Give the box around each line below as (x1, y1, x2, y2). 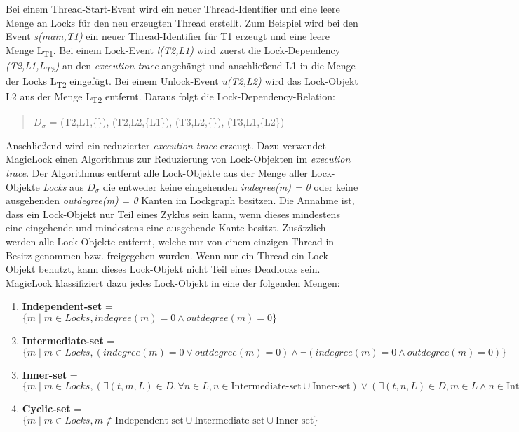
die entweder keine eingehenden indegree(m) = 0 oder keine (102, 179, 358, 194)
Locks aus (43, 179, 84, 194)
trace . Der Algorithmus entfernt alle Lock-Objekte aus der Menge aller (6, 166, 308, 180)
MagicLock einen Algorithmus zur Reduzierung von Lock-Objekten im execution (6, 151, 351, 166)
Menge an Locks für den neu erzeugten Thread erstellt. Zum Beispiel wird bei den (6, 15, 358, 29)
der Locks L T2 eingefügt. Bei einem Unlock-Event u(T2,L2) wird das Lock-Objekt (6, 74, 358, 90)
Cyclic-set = (22, 401, 82, 416)
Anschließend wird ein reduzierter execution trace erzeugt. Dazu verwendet (6, 137, 326, 152)
